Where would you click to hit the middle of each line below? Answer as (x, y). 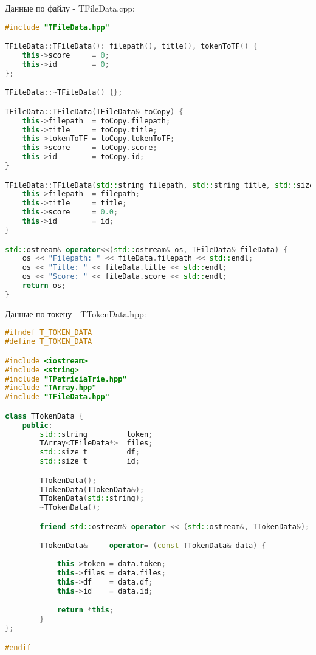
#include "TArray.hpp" (51, 388)
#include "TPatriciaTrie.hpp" (66, 379)
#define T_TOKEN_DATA (49, 342)
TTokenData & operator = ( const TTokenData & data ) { (153, 546)
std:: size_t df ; (90, 452)
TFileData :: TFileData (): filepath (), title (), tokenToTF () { (131, 46)
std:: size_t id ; (90, 461)
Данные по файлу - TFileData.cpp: (70, 8)
